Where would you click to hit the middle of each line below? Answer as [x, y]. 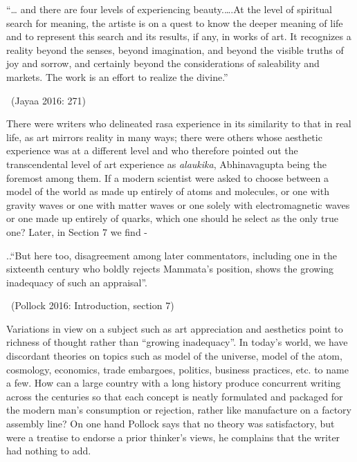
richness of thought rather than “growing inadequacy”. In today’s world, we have [177, 342]
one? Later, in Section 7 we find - [77, 231]
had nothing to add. [49, 451]
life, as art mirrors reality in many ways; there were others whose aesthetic [164, 137]
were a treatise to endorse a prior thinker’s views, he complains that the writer [173, 437]
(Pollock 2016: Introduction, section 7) [92, 305]
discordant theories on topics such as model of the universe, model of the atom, [174, 356]
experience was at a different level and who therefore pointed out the [152, 150]
